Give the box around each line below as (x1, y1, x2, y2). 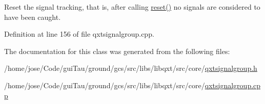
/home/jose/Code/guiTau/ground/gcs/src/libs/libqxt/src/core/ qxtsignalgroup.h (4, 63, 257, 73)
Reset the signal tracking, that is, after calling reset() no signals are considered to (4, 2, 260, 12)
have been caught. (4, 11, 61, 22)
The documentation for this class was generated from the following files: (4, 45, 230, 56)
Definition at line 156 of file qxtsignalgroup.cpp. (4, 29, 154, 39)
